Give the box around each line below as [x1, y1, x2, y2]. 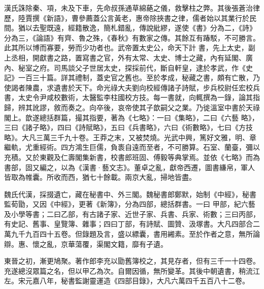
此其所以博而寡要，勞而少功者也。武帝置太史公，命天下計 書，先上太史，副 [4, 42, 255, 53]
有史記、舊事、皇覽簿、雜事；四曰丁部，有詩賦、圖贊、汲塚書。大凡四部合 [4, 218, 253, 229]
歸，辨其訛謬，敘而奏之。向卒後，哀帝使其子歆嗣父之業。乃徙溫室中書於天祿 [4, 102, 260, 112]
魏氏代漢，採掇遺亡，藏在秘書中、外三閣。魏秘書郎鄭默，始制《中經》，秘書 [4, 188, 256, 199]
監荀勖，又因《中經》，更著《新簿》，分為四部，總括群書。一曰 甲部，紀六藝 [4, 199, 255, 209]
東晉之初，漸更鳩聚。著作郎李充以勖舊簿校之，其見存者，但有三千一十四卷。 [4, 255, 260, 266]
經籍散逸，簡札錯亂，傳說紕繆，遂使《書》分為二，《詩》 [68, 22, 256, 33]
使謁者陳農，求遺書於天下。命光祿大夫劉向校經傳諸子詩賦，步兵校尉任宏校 [4, 82, 253, 92]
